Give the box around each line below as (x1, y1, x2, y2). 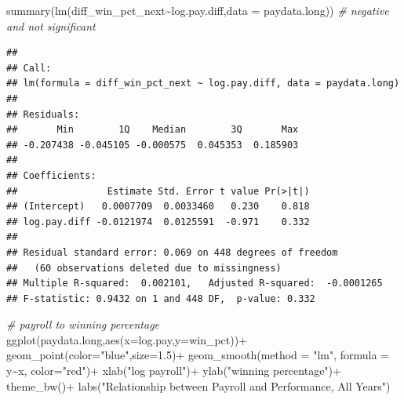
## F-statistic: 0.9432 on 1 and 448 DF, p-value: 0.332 (6, 293, 315, 304)
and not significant (6, 17, 96, 34)
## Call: (6, 62, 52, 74)
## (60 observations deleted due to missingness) (6, 262, 282, 274)
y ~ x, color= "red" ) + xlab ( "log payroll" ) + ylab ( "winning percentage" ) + (6, 362, 341, 379)
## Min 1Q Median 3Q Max (6, 124, 299, 136)
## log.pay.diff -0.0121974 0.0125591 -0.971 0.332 (6, 216, 310, 227)
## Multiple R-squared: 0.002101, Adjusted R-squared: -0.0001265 (6, 278, 383, 289)
